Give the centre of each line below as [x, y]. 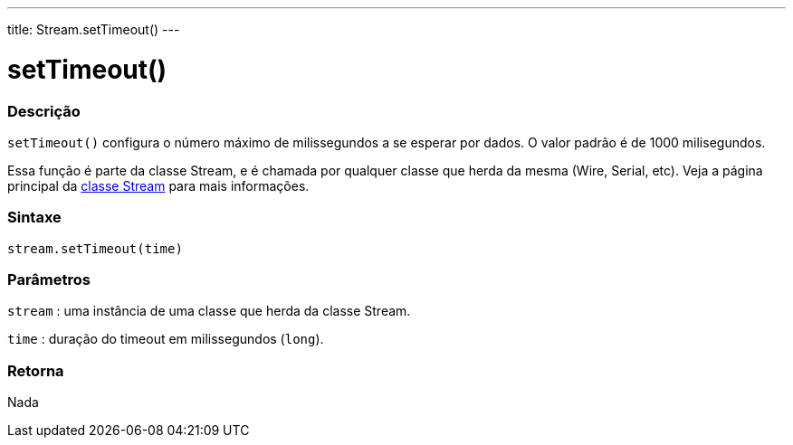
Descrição [44, 111]
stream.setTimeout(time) [95, 248]
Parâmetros [49, 279]
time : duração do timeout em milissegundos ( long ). [166, 339]
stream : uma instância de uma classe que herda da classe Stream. [209, 311]
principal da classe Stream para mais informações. [158, 185]
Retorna [36, 370]
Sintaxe [34, 218]
